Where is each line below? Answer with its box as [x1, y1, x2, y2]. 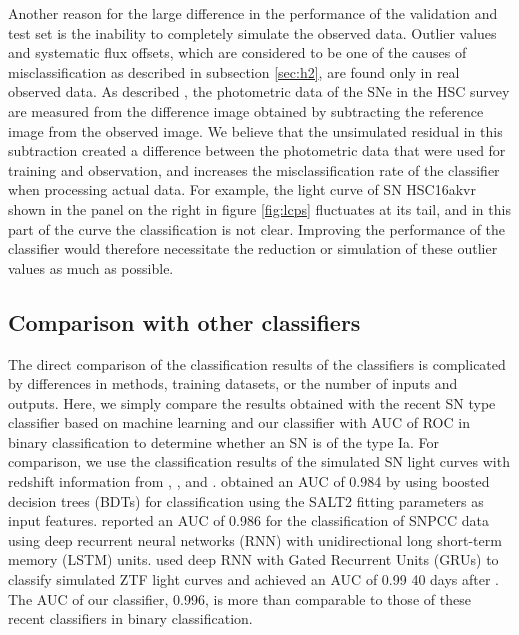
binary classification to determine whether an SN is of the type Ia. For [8, 431, 440, 452]
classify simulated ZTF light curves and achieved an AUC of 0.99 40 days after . [8, 569, 500, 590]
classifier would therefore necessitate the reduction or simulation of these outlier [8, 238, 498, 259]
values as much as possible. [8, 257, 174, 278]
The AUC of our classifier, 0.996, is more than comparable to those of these [8, 588, 471, 609]
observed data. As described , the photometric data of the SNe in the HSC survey [8, 81, 510, 102]
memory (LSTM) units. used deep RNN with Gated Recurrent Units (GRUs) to [8, 549, 499, 570]
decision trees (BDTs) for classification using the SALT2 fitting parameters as [8, 490, 484, 511]
